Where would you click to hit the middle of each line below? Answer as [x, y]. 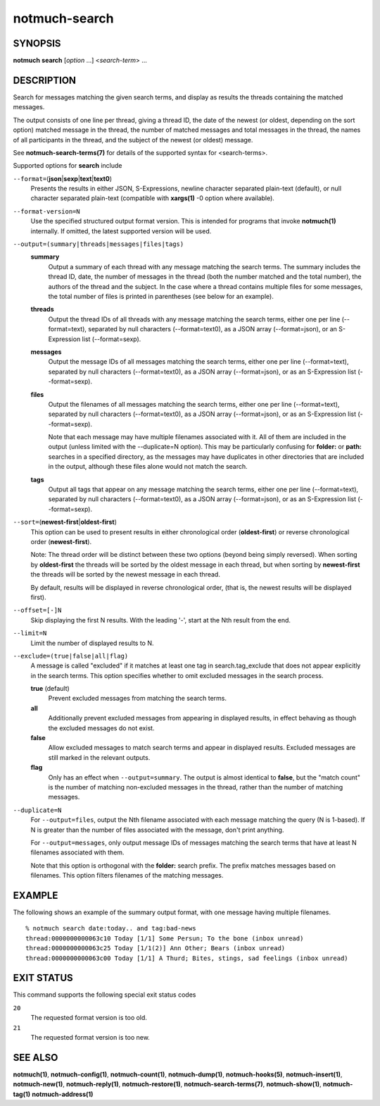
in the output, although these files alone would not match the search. [148, 467]
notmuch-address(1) [63, 1094]
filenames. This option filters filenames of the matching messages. [127, 875]
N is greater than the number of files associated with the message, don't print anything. [157, 830]
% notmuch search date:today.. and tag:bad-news [111, 928]
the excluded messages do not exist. [101, 728]
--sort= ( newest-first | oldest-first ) [65, 522]
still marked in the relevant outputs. [99, 757]
